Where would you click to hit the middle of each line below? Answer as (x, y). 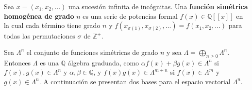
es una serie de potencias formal (130, 16)
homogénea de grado (39, 16)
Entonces (17, 62)
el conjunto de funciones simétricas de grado (92, 52)
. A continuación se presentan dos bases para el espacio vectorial (135, 81)
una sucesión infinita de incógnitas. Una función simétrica (158, 6)
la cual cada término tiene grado (52, 25)
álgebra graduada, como (103, 62)
